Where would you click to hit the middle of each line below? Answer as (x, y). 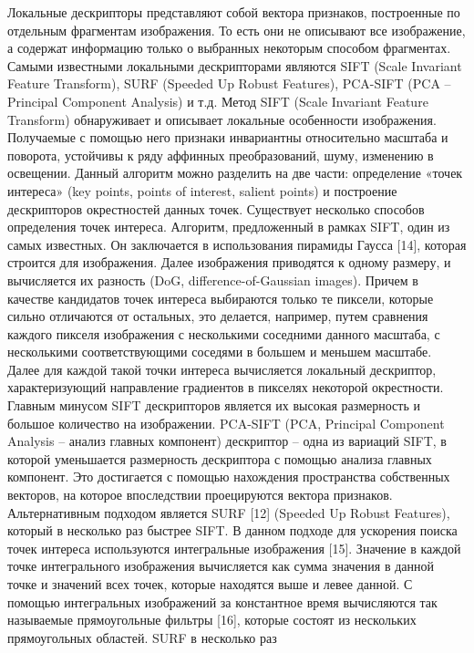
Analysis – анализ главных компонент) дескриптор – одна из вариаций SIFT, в (227, 441)
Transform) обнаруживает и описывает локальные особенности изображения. (222, 119)
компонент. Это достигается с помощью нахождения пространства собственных (229, 477)
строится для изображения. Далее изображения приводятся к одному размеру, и (229, 262)
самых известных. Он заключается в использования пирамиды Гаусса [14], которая (237, 244)
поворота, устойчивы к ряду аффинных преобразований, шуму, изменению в (221, 155)
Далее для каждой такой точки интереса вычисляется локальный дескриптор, (222, 369)
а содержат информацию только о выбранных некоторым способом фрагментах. (229, 48)
